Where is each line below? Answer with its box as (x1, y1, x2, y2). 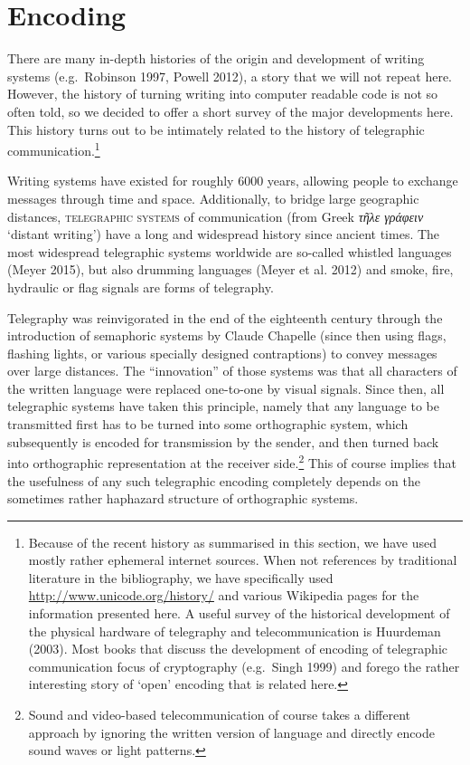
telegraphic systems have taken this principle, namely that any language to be (7, 397, 439, 416)
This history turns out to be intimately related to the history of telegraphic (7, 120, 425, 139)
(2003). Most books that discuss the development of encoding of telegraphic (28, 639, 447, 658)
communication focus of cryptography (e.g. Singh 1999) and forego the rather (28, 656, 460, 675)
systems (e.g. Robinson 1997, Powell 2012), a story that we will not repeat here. (7, 66, 453, 85)
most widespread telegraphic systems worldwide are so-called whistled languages (7, 242, 452, 261)
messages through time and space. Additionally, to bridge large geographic (7, 188, 419, 207)
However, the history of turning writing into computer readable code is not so (7, 84, 438, 103)
